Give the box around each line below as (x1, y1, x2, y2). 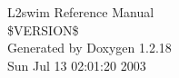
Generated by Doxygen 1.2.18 (7, 38, 172, 57)
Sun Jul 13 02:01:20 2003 (7, 55, 146, 74)
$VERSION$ (7, 20, 79, 39)
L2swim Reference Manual (7, 3, 154, 21)
